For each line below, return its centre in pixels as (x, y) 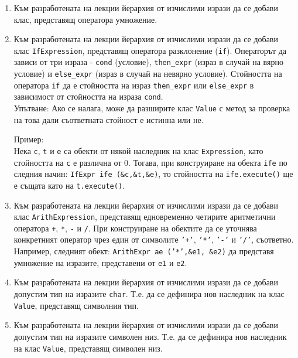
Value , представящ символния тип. (76, 305)
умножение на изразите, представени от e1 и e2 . (100, 262)
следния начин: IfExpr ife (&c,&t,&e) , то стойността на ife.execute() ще (153, 174)
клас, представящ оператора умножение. (85, 19)
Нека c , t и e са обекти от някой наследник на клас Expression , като (138, 150)
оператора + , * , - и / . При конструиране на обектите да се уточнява (135, 228)
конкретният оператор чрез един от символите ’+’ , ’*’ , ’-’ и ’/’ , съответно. (154, 239)
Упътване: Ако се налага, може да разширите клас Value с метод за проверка (152, 108)
